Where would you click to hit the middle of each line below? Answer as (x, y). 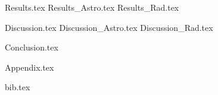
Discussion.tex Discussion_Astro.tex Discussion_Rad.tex (109, 27)
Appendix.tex (29, 67)
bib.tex (18, 87)
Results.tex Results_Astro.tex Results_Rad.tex (92, 7)
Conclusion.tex (32, 47)
